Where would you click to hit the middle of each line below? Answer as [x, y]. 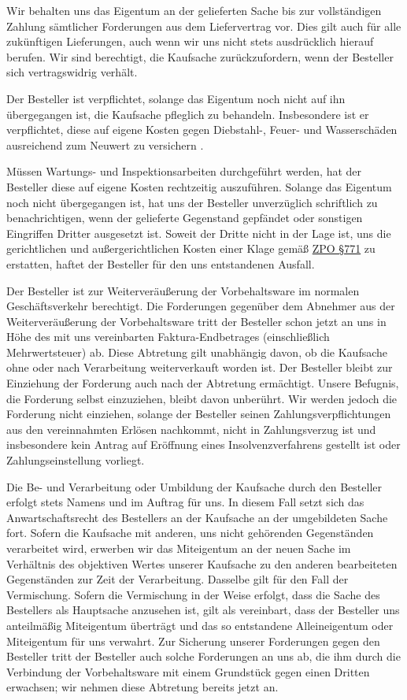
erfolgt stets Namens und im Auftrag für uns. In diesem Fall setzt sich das [185, 502]
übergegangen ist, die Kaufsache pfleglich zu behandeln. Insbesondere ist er [188, 114]
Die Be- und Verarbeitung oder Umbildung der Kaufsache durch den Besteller [194, 486]
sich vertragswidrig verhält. [72, 72]
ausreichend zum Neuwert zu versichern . [105, 144]
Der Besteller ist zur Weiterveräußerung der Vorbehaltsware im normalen [183, 290]
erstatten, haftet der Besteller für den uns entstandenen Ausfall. [161, 263]
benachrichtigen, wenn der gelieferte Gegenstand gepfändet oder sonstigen [185, 218]
